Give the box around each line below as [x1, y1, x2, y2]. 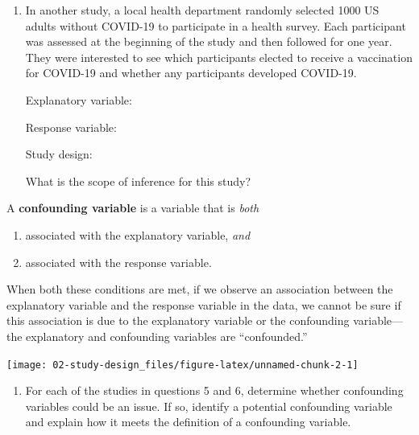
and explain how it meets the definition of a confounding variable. [25, 413, 351, 430]
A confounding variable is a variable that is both [6, 199, 259, 216]
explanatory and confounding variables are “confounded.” [26, 327, 308, 344]
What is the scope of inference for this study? [25, 172, 251, 189]
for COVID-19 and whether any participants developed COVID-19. [25, 64, 357, 81]
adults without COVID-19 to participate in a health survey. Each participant [25, 17, 406, 34]
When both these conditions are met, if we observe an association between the [6, 281, 393, 298]
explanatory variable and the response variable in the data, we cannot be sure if [6, 296, 401, 313]
